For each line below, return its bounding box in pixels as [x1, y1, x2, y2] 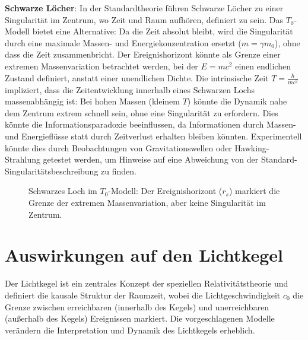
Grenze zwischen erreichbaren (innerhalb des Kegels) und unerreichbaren [5, 300, 269, 313]
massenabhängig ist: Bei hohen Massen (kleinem [5, 95, 180, 107]
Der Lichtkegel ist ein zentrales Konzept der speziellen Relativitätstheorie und [5, 277, 288, 290]
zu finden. [101, 164, 136, 177]
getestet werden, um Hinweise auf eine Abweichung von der [43, 153, 259, 166]
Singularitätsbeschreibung [5, 164, 99, 177]
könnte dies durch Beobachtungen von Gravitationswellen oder [5, 141, 232, 154]
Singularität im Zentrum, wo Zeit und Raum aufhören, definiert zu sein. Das [5, 13, 283, 26]
